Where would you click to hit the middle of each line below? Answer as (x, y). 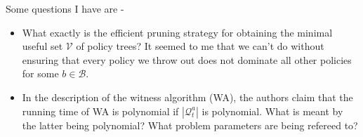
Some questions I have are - (65, 8)
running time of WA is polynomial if (100, 111)
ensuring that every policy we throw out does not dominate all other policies (187, 59)
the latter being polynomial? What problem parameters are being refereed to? (190, 125)
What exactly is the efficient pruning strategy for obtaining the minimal (177, 32)
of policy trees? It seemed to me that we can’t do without (200, 46)
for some (40, 73)
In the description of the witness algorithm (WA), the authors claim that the (187, 97)
